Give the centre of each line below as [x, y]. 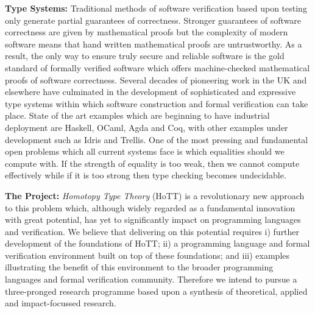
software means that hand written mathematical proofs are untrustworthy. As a [154, 44]
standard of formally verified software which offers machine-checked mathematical [157, 67]
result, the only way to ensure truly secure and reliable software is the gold [145, 56]
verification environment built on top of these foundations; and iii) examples [147, 255]
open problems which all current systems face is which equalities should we [145, 151]
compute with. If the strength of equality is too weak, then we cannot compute [152, 163]
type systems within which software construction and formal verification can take [157, 103]
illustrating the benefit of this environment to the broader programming [139, 267]
